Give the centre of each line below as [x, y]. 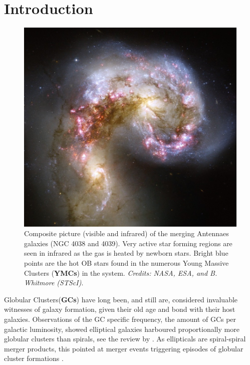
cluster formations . [34, 358]
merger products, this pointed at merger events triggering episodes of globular [124, 348]
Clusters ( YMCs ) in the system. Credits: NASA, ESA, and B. [121, 272]
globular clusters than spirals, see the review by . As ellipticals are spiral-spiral [125, 339]
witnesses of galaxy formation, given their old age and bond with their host [120, 309]
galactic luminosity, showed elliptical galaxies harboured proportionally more [122, 329]
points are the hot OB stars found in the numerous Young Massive [127, 262]
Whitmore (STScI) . [54, 283]
